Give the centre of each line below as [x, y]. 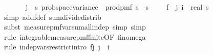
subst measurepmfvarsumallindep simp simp [75, 27]
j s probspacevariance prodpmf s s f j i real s [117, 7]
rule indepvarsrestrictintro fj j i [57, 47]
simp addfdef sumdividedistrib [52, 17]
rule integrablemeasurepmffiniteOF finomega [75, 36]
